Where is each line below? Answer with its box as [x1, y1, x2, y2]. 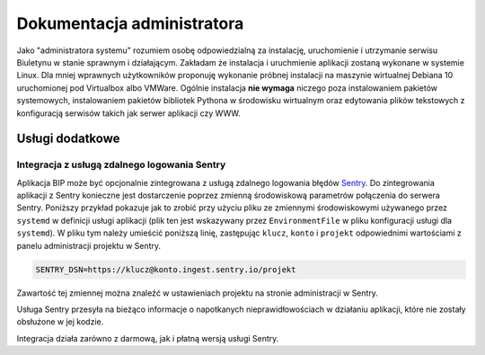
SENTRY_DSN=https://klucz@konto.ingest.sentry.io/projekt [35, 264, 296, 274]
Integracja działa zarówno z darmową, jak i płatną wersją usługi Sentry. [16, 333, 279, 343]
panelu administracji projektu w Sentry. [16, 240, 162, 251]
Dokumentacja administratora [16, 13, 244, 33]
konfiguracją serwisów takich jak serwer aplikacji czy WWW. [16, 108, 242, 119]
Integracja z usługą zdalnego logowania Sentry [16, 158, 226, 171]
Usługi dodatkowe [16, 131, 120, 146]
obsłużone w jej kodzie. [16, 316, 104, 327]
